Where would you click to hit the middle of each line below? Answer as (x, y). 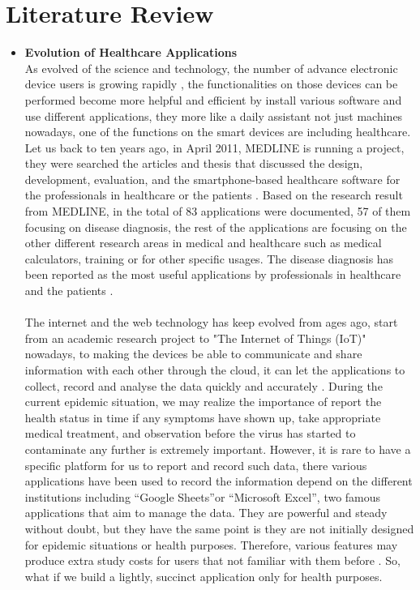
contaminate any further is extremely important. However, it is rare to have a (218, 449)
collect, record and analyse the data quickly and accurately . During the (204, 385)
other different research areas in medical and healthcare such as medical (203, 243)
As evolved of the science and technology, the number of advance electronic (211, 68)
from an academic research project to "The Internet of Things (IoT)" (195, 338)
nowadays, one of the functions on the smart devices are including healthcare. (218, 132)
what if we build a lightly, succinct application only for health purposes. (204, 576)
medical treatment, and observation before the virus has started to (190, 433)
